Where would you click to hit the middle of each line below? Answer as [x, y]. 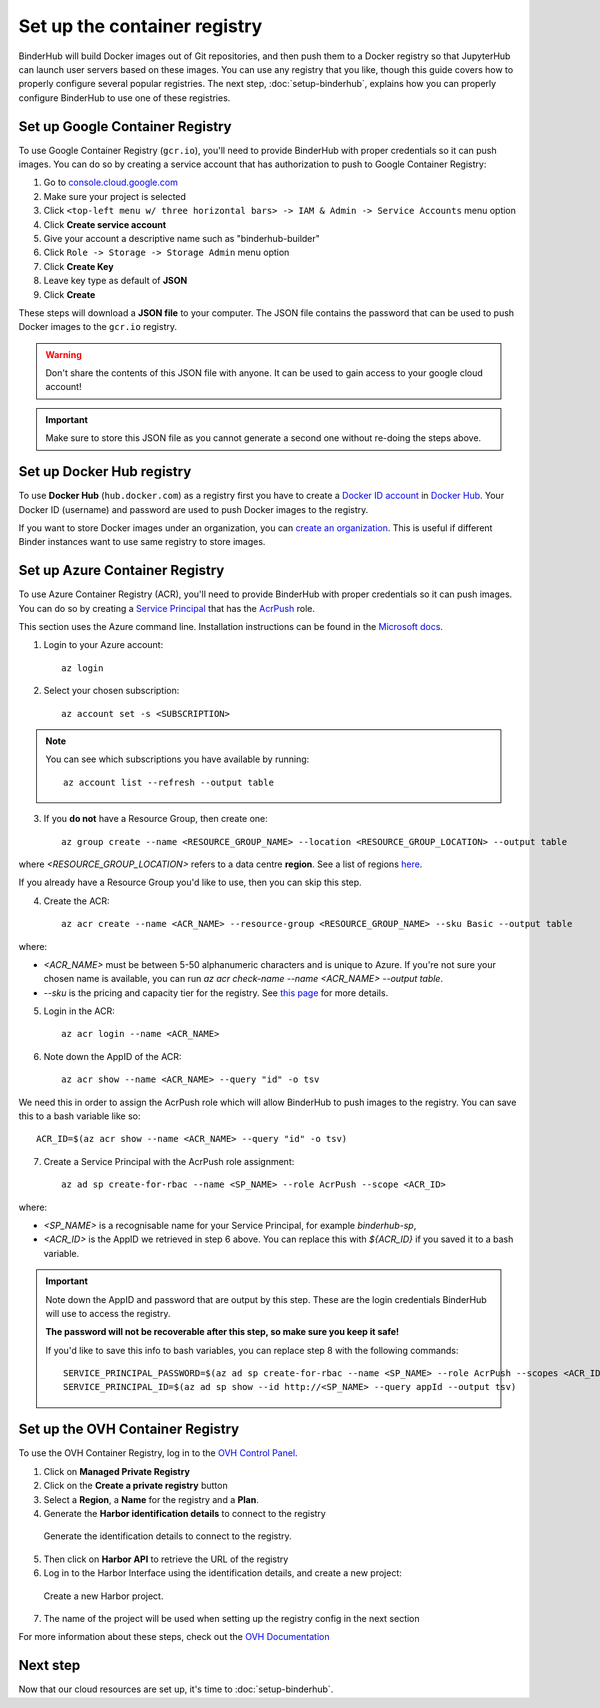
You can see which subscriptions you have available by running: [177, 759]
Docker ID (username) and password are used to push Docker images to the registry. [193, 509]
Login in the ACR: [79, 1011]
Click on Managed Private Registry [116, 1471]
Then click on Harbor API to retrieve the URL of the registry [166, 1559]
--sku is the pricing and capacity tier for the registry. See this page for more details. [216, 992]
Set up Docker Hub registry [105, 471]
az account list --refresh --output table [169, 782]
